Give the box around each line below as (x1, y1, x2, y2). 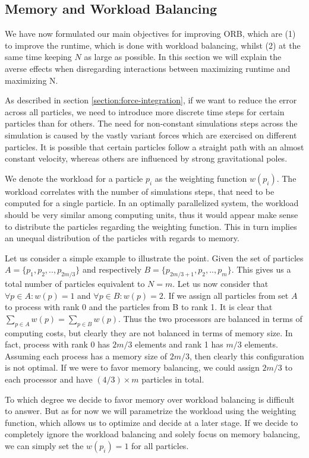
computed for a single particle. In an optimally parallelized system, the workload (5, 197, 299, 209)
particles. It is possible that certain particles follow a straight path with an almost (5, 140, 304, 153)
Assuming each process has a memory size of (5, 349, 168, 362)
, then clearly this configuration (190, 349, 304, 362)
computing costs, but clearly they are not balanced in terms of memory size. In (5, 326, 293, 339)
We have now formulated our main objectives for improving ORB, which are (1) (5, 27, 296, 40)
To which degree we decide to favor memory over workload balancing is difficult (5, 393, 295, 405)
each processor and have (5, 373, 93, 386)
